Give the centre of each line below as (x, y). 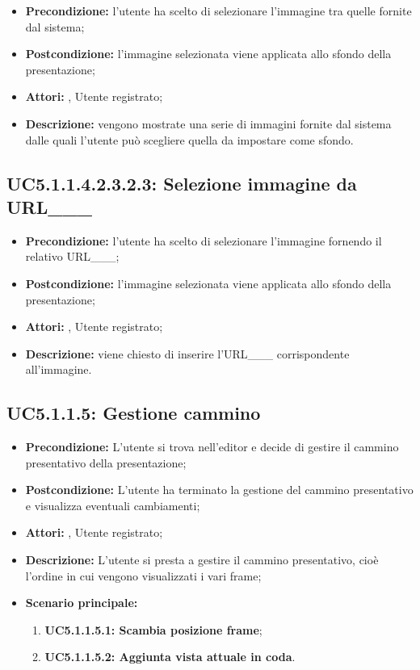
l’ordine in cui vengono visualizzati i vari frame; (143, 575)
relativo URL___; (72, 256)
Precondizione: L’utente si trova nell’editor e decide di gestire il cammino (212, 447)
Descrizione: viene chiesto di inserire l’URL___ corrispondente (187, 353)
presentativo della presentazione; (106, 462)
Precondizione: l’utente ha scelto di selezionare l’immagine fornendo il (204, 240)
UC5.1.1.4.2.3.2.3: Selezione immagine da (182, 183)
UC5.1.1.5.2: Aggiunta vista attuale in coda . (170, 657)
